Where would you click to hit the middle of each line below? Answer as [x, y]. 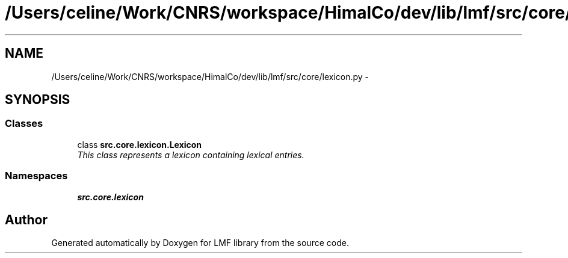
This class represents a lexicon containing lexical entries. [191, 155]
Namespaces [36, 176]
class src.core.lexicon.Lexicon [140, 144]
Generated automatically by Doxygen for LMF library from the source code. [200, 243]
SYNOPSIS [38, 100]
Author [26, 220]
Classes [24, 124]
